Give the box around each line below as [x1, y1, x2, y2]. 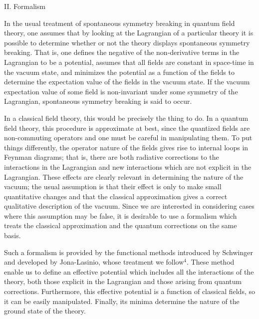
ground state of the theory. [4, 306, 86, 316]
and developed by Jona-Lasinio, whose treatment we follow [4, 257, 184, 267]
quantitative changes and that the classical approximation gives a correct [4, 191, 228, 201]
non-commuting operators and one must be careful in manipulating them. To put [4, 132, 253, 143]
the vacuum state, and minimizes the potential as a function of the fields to [4, 66, 235, 77]
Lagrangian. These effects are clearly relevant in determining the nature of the [4, 171, 244, 182]
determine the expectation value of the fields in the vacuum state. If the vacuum [4, 76, 250, 87]
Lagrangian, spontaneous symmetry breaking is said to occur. [4, 96, 192, 106]
